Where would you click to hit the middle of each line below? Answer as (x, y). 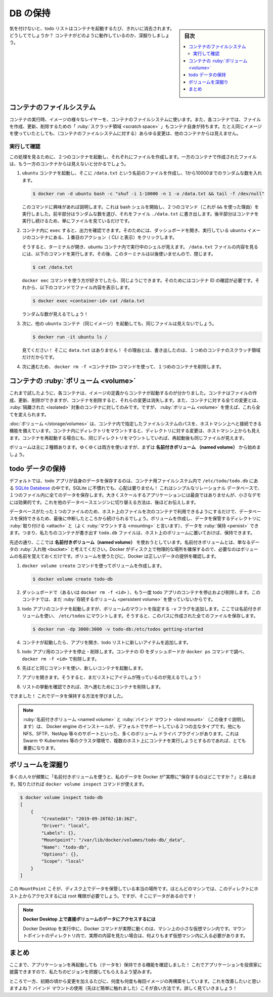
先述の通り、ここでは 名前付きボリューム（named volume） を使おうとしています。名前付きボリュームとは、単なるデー (134, 542)
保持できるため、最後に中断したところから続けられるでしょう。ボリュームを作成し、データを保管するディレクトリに (140, 519)
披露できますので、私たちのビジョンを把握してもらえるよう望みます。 (82, 972)
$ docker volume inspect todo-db (61, 797)
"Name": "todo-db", (65, 847)
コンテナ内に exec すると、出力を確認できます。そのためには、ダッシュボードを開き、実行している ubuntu (134, 230)
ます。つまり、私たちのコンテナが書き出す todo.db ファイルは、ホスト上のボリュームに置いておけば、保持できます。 (132, 533)
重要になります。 (40, 747)
